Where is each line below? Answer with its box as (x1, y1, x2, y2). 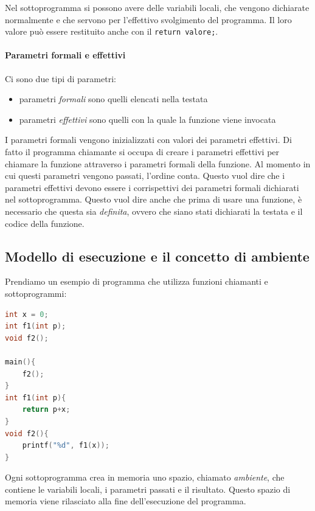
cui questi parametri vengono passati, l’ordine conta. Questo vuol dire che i (5, 169, 285, 182)
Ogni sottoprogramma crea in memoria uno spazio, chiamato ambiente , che (5, 471, 285, 484)
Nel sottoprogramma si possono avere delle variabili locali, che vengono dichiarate (5, 1, 310, 13)
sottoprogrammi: (5, 287, 67, 299)
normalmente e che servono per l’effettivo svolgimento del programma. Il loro (5, 13, 292, 26)
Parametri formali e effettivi (5, 49, 126, 61)
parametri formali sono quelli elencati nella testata (19, 92, 208, 105)
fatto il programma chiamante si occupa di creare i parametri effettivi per (5, 145, 280, 158)
